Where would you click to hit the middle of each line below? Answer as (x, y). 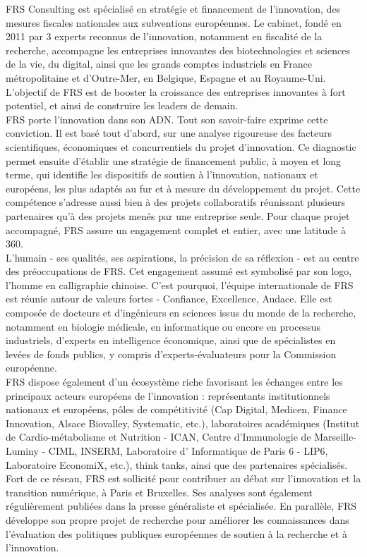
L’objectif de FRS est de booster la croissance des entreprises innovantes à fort (176, 91)
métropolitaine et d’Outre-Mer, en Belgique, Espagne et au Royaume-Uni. (166, 77)
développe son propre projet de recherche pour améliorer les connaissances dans (178, 519)
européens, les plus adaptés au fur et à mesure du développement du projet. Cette (183, 188)
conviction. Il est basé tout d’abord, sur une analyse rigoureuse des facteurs (169, 133)
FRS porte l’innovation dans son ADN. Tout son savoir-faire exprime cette (167, 119)
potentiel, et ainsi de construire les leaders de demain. (122, 105)
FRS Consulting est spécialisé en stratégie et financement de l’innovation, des (173, 8)
